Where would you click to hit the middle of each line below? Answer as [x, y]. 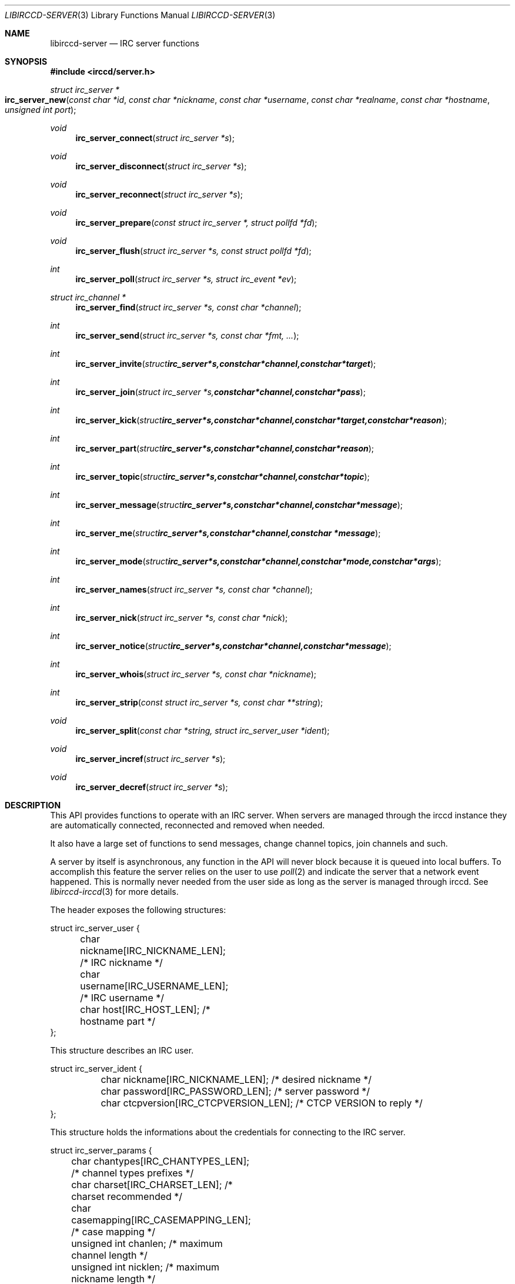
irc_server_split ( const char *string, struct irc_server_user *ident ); [203, 730]
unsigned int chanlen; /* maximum [147, 1243]
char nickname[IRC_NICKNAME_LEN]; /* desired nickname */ [236, 1079]
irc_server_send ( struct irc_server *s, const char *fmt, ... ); [187, 335]
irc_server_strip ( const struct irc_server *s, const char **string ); [199, 702]
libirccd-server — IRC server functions [125, 43]
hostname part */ [118, 1021]
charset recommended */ [127, 1196]
